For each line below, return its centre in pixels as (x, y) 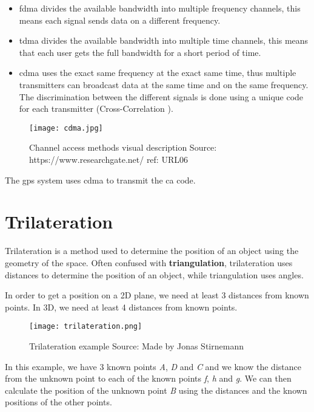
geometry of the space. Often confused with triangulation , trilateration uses (149, 262)
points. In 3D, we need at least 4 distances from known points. (121, 307)
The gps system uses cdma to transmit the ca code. (100, 180)
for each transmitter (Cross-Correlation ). (96, 108)
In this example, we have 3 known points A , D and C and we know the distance (153, 366)
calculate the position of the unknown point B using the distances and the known (156, 390)
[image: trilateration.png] (86, 327)
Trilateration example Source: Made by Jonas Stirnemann (136, 345)
